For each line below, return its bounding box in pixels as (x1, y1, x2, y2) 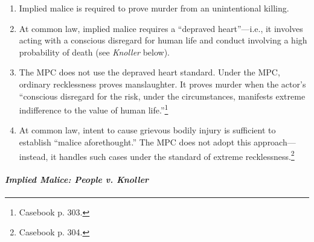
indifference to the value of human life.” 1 (19, 102, 168, 116)
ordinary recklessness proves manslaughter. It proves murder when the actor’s (19, 77, 306, 90)
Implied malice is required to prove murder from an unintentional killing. (19, 2, 289, 14)
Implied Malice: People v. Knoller (5, 173, 149, 186)
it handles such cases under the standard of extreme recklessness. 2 (50, 148, 295, 162)
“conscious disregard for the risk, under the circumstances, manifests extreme (19, 89, 306, 102)
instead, (19, 150, 48, 162)
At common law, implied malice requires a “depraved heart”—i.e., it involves (19, 22, 303, 34)
